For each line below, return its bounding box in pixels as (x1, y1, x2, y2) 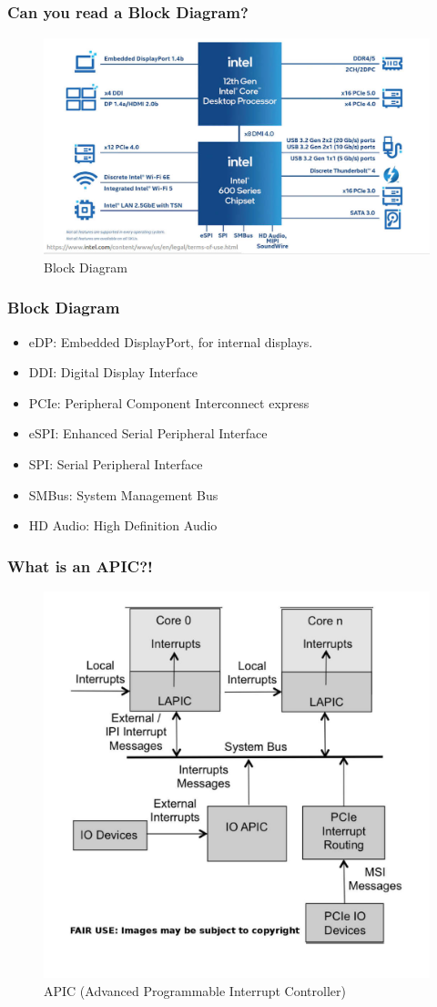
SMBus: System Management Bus (28, 485, 218, 504)
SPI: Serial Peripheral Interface (28, 455, 203, 474)
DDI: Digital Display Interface (28, 363, 198, 382)
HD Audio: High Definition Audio (28, 516, 218, 535)
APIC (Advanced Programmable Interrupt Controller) (44, 981, 346, 1000)
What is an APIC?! (7, 554, 153, 577)
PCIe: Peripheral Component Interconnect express (28, 393, 310, 412)
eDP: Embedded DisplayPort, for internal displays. (28, 332, 313, 351)
